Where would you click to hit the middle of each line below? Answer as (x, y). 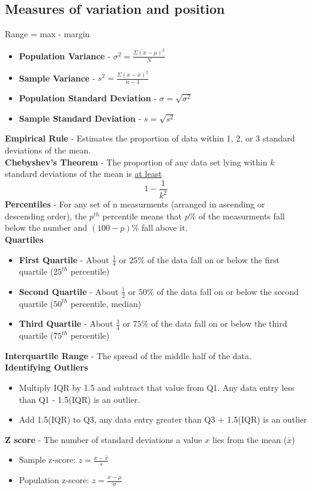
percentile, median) (106, 303)
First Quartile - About (64, 259)
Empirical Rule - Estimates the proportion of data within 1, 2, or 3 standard (150, 138)
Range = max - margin (47, 34)
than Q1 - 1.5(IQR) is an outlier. (79, 399)
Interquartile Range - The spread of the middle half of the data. (128, 355)
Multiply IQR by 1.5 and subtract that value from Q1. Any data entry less (157, 387)
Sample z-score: (47, 460)
